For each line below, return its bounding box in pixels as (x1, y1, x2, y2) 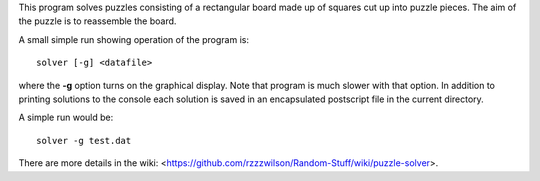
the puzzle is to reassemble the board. (18, 15, 177, 27)
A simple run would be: (18, 111, 114, 124)
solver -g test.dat (36, 135, 132, 146)
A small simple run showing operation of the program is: (18, 33, 250, 45)
